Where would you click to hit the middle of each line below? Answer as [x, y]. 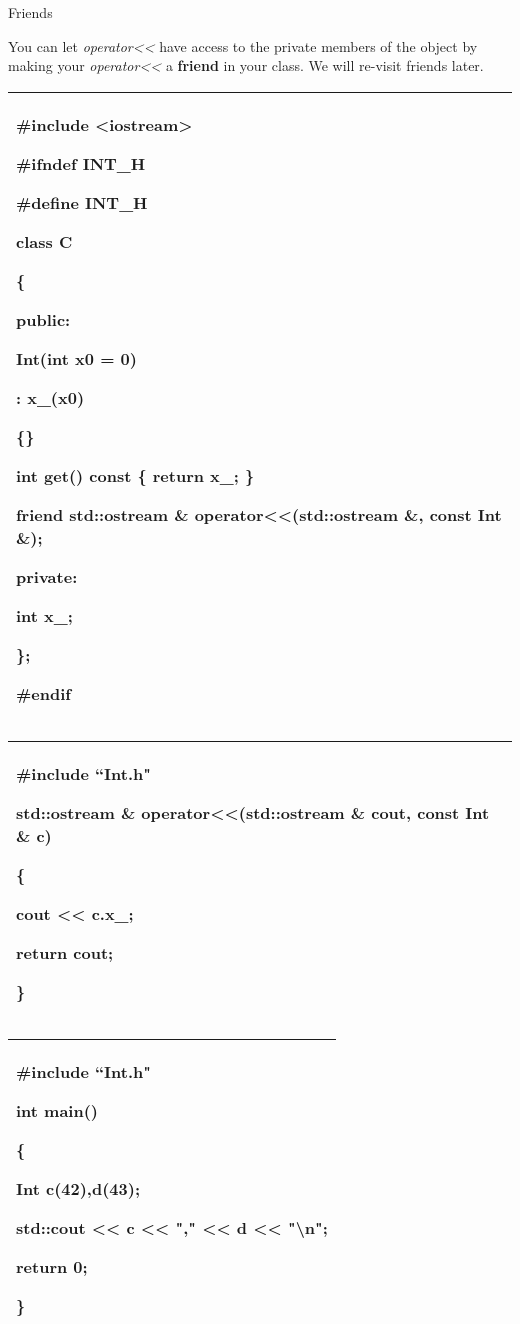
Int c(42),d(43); [78, 1188]
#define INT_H [82, 202]
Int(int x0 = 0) [76, 358]
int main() [57, 1110]
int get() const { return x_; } [135, 475]
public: [43, 319]
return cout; [65, 952]
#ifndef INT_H [81, 163]
